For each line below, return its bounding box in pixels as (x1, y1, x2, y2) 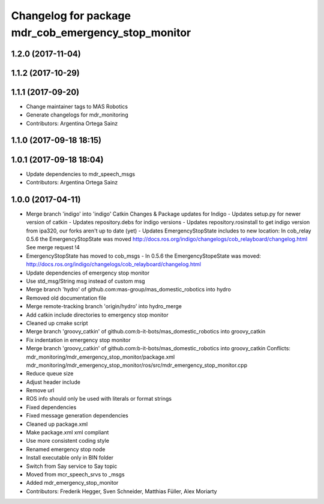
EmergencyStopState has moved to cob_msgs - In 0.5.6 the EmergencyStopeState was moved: (26, 252, 261, 260)
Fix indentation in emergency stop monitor (26, 336, 131, 344)
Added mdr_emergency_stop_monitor (26, 479, 119, 487)
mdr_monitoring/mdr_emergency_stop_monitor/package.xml (26, 353, 175, 360)
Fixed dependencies (26, 403, 77, 411)
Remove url (26, 387, 55, 394)
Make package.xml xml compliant (26, 429, 109, 436)
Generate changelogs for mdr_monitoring (26, 111, 128, 118)
